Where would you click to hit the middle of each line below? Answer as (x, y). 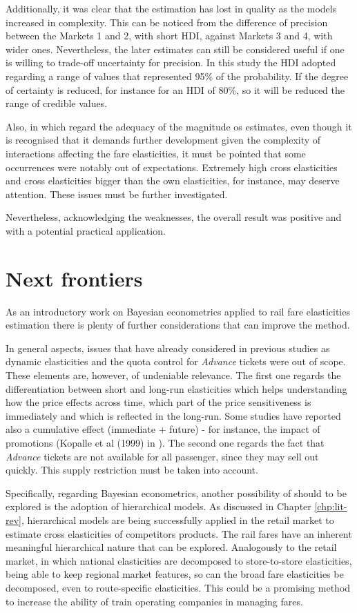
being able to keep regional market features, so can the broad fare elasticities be (175, 574)
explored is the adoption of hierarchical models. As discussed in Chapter (158, 506)
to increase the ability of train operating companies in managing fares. (154, 601)
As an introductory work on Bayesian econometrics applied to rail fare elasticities (178, 311)
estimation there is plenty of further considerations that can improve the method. (178, 325)
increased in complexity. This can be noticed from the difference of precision (167, 22)
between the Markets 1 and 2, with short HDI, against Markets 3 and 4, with (169, 36)
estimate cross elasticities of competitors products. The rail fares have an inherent (179, 533)
